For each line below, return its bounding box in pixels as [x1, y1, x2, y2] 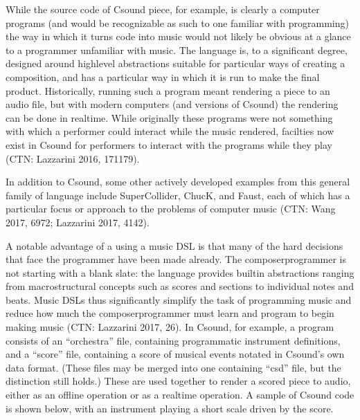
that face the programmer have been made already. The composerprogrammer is [6, 252, 346, 266]
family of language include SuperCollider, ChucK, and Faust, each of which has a [6, 188, 350, 202]
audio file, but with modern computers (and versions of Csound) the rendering [6, 97, 339, 111]
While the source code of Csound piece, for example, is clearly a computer [6, 2, 320, 16]
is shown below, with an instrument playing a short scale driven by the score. [6, 401, 334, 415]
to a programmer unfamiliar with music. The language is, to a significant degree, [6, 42, 348, 57]
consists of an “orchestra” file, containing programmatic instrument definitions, [6, 333, 341, 347]
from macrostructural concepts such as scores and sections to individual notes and [6, 279, 354, 293]
